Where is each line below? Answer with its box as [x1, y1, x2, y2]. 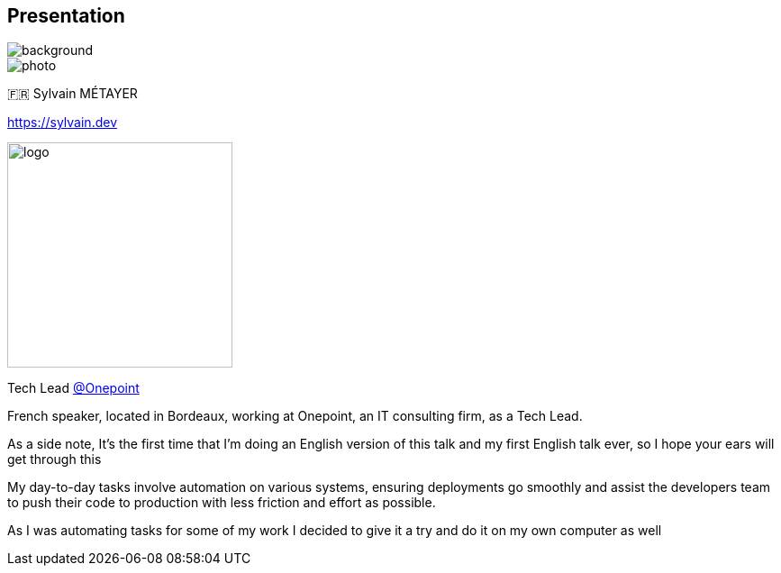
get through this [7, 451, 102, 468]
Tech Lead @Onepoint [7, 380, 140, 396]
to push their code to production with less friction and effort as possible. [7, 495, 436, 511]
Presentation [7, 5, 125, 27]
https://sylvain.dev [7, 114, 117, 131]
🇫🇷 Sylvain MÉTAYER [7, 86, 138, 102]
